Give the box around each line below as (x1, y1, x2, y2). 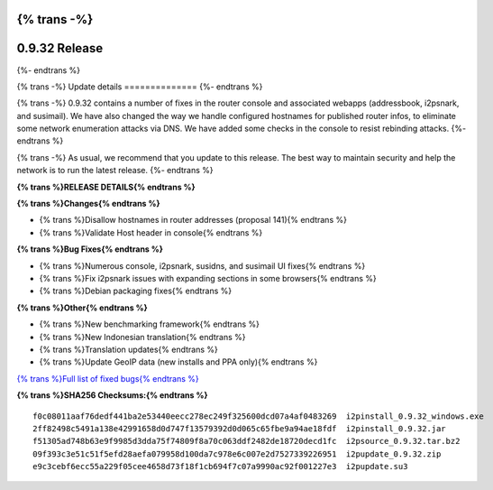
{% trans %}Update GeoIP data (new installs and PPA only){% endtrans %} (39, 356, 318, 367)
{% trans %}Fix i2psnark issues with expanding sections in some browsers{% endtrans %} (39, 273, 378, 283)
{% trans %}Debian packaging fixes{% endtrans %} (39, 285, 233, 297)
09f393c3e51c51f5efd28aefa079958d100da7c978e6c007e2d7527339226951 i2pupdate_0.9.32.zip (32, 448, 442, 459)
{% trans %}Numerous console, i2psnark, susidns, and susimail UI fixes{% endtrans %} (39, 260, 366, 271)
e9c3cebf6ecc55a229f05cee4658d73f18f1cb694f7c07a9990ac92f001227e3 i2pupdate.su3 (32, 461, 408, 472)
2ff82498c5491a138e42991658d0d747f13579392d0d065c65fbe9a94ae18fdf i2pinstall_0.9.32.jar (32, 423, 446, 433)
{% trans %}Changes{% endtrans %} (16, 199, 161, 209)
